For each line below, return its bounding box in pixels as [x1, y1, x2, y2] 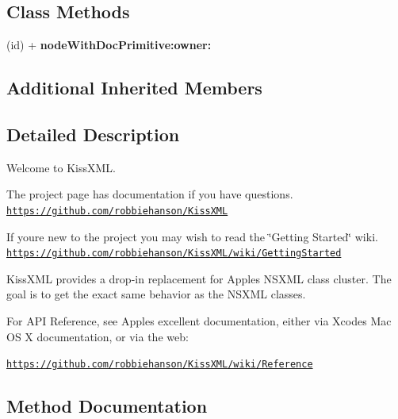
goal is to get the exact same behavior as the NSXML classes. [6, 286, 306, 302]
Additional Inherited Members [6, 75, 262, 100]
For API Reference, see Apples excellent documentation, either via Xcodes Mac [6, 313, 392, 329]
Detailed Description [6, 121, 180, 146]
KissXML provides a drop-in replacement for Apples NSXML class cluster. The [6, 270, 392, 286]
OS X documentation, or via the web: [6, 328, 189, 344]
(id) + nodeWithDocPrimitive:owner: [6, 37, 212, 53]
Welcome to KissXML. [6, 159, 116, 175]
